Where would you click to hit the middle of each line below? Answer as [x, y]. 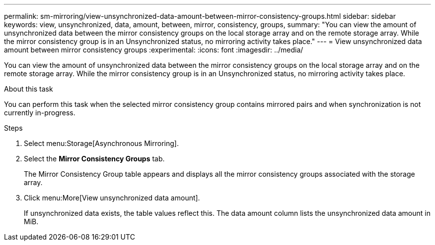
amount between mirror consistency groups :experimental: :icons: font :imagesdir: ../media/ [154, 50]
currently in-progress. [40, 113]
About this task [29, 89]
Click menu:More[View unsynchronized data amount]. [112, 198]
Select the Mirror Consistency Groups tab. [94, 159]
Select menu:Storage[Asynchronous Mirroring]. [101, 143]
